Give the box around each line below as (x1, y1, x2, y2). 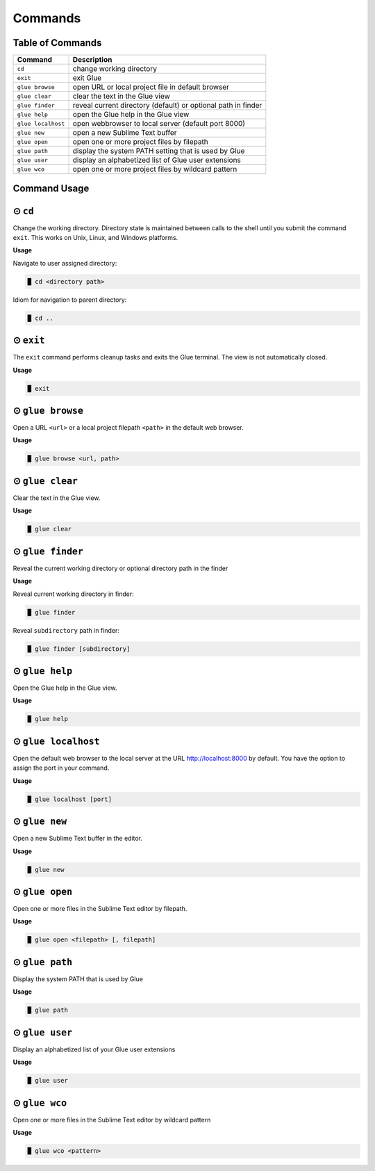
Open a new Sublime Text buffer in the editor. (12, 834, 142, 843)
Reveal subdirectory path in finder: (12, 626, 119, 634)
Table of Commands (12, 37, 102, 49)
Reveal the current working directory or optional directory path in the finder (12, 564, 228, 572)
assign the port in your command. (12, 764, 110, 772)
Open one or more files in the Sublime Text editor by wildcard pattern (12, 1115, 211, 1124)
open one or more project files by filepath (72, 137, 208, 147)
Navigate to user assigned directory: (12, 259, 117, 267)
